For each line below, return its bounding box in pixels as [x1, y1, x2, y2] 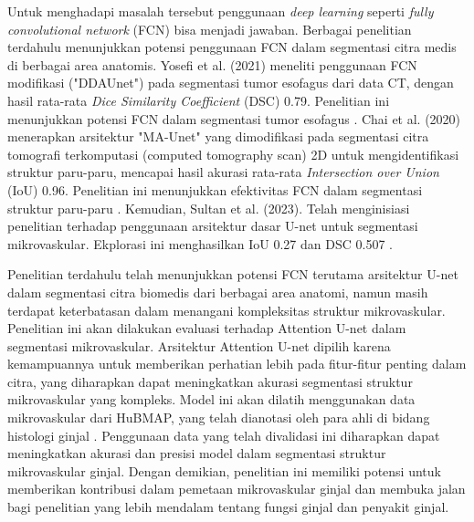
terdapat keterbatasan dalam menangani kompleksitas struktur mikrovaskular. [7, 300, 446, 319]
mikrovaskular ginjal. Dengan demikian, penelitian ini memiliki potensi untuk [7, 461, 441, 480]
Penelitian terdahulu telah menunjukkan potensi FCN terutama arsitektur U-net [7, 265, 458, 284]
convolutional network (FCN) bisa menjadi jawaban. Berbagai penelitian [7, 19, 412, 38]
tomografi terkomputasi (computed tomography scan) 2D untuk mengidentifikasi [7, 144, 459, 163]
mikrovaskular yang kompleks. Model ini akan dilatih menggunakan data [7, 390, 416, 409]
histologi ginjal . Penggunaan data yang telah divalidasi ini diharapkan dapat [7, 425, 440, 444]
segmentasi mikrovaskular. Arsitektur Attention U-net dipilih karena [7, 336, 391, 355]
